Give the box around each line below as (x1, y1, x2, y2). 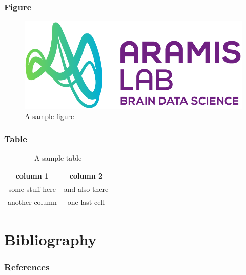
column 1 (15, 170, 49, 181)
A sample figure (25, 110, 74, 121)
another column (8, 196, 57, 207)
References (4, 261, 50, 273)
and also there (64, 183, 109, 194)
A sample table (34, 152, 82, 163)
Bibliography (4, 229, 97, 250)
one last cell (67, 196, 105, 207)
